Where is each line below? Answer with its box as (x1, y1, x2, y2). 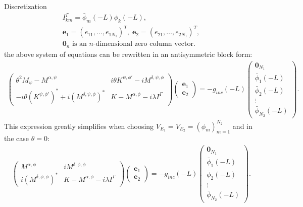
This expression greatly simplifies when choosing (4, 120, 154, 131)
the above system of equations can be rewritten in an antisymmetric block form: (4, 48, 252, 59)
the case (4, 133, 29, 144)
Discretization (4, 1, 47, 11)
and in (232, 120, 252, 131)
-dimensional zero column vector (93, 40, 193, 48)
